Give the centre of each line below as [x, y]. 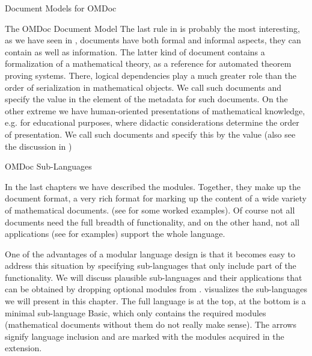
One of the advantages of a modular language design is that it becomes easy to [150, 253]
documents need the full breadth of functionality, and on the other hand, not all [152, 222]
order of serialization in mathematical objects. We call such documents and [143, 87]
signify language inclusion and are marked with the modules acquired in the [145, 336]
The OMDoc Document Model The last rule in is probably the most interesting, [152, 28]
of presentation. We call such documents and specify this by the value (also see [150, 134]
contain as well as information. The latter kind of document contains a [135, 51]
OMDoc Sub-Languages [48, 166]
